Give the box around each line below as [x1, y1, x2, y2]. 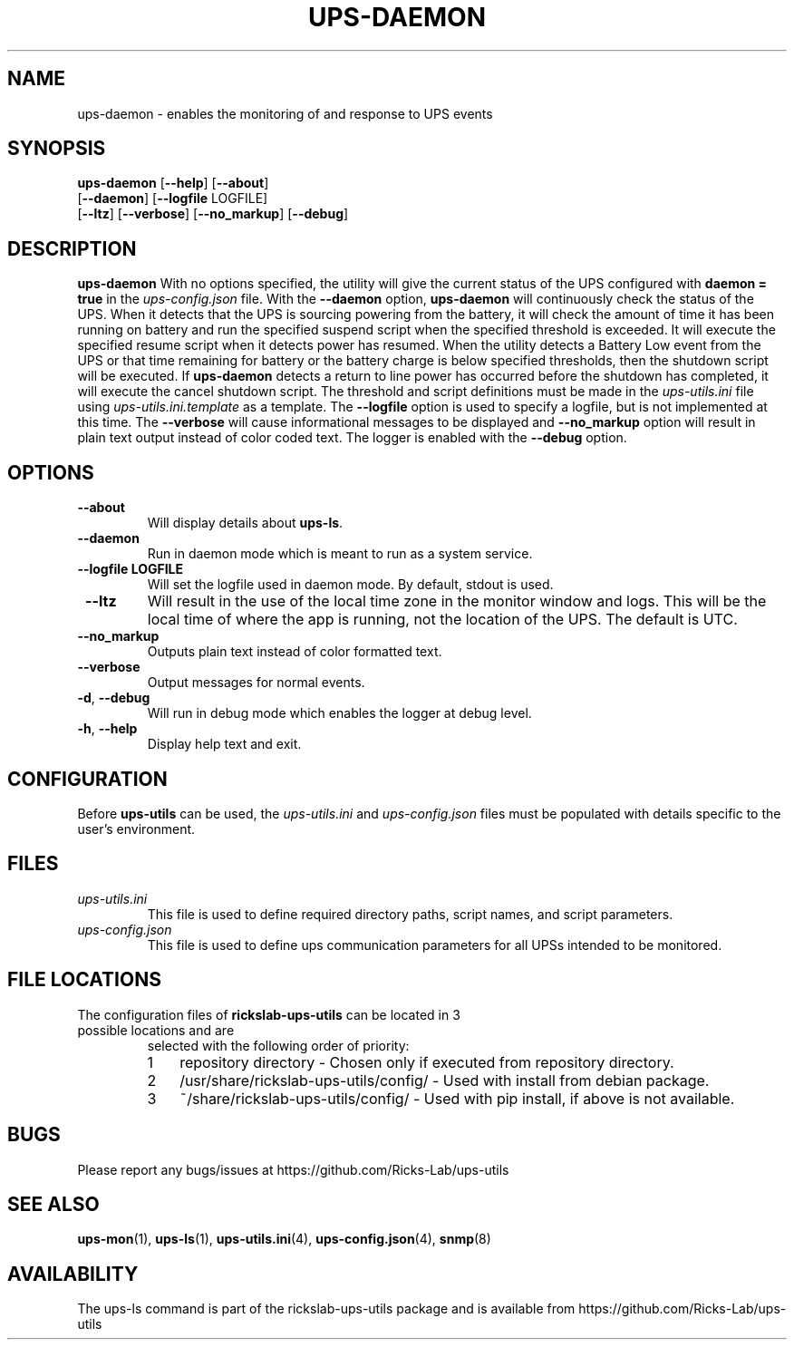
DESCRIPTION [7, 237, 137, 260]
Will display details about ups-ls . [147, 515, 344, 531]
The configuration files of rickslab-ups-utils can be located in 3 [77, 1006, 460, 1022]
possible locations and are [77, 1022, 235, 1038]
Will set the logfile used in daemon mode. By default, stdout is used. [147, 577, 554, 593]
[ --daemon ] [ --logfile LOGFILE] [77, 190, 268, 207]
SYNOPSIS [7, 137, 106, 160]
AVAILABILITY [7, 1262, 139, 1285]
